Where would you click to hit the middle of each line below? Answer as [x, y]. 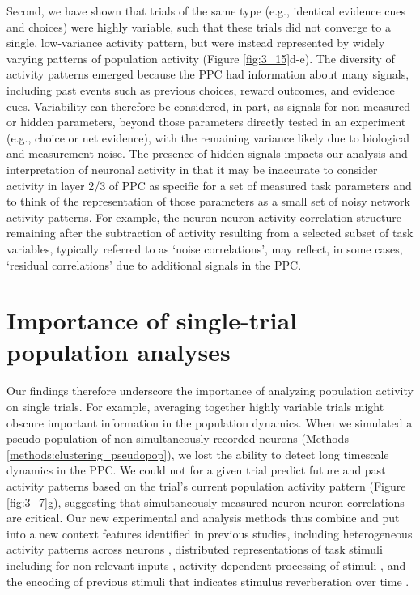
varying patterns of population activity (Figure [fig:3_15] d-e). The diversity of [201, 58]
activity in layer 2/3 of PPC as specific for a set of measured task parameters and [209, 185]
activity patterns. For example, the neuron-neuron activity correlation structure [204, 217]
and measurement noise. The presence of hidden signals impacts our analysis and [207, 153]
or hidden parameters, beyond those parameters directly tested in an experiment [206, 122]
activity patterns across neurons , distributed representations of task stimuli [195, 549]
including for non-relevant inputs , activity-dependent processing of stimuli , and [206, 565]
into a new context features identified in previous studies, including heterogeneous [210, 533]
